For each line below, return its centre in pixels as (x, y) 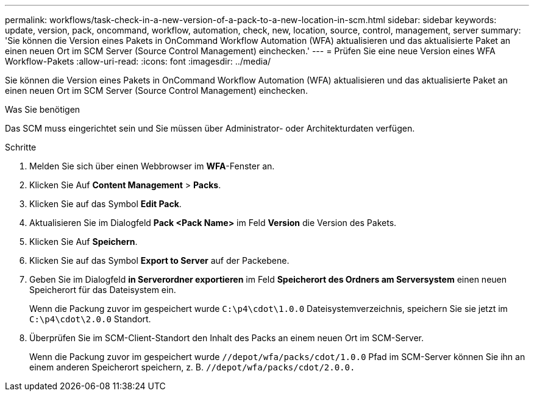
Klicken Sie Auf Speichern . (84, 242)
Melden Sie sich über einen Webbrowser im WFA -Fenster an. (152, 166)
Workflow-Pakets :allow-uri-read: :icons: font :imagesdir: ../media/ (138, 61)
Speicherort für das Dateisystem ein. (103, 290)
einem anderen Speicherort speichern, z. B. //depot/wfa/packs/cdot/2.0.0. (192, 367)
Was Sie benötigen (43, 109)
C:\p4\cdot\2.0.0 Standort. (90, 319)
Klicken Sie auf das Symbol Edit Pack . (105, 204)
